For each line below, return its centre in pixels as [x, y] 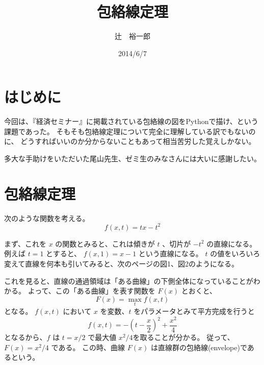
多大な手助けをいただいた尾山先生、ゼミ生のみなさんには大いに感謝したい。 [133, 159]
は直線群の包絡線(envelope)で [199, 347]
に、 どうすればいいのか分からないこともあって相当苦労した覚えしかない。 [130, 141]
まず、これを [25, 243]
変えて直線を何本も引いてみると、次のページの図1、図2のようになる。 [122, 264]
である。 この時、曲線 [88, 347]
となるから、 [25, 337]
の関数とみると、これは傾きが [105, 243]
